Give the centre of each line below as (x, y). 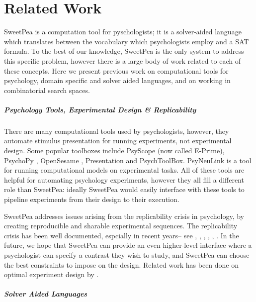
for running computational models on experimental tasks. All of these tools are (124, 170)
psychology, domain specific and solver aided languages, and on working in (117, 80)
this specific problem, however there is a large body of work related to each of (123, 60)
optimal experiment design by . (51, 274)
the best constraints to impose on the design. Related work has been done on (122, 264)
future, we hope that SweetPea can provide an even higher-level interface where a (128, 245)
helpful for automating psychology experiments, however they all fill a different (124, 179)
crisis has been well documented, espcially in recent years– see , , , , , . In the (122, 235)
